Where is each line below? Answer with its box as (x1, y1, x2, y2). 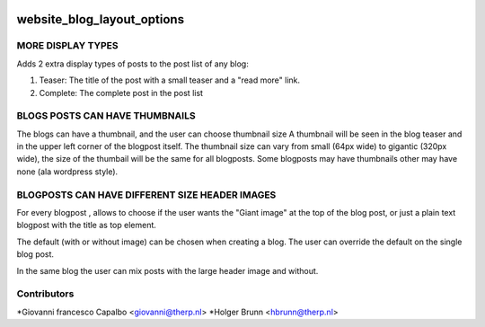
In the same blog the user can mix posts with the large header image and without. (16, 265, 319, 276)
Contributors (16, 287, 75, 300)
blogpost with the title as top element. (16, 220, 157, 231)
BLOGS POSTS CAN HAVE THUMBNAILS (16, 110, 197, 122)
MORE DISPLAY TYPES (16, 40, 119, 52)
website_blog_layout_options (16, 12, 184, 27)
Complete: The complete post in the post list (39, 87, 204, 98)
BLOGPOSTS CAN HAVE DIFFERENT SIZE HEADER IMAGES (16, 189, 277, 201)
